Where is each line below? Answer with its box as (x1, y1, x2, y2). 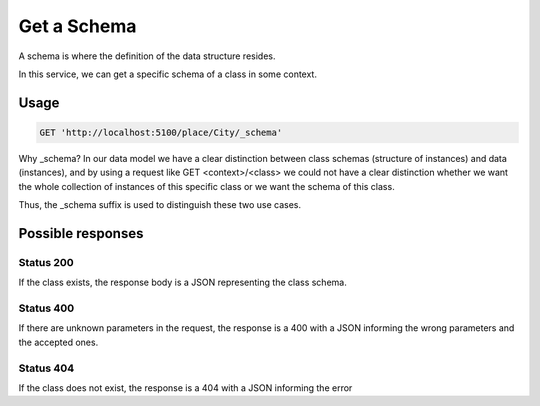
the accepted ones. (18, 336, 99, 348)
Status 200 (18, 255, 74, 269)
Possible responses (18, 225, 144, 242)
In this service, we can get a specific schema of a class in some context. (18, 68, 317, 80)
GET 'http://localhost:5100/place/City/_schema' (39, 126, 283, 138)
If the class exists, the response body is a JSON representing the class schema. (18, 276, 347, 289)
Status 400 (18, 301, 75, 315)
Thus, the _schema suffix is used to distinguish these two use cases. (18, 199, 302, 211)
